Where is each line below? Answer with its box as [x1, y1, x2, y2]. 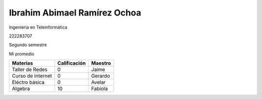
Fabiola [91, 85, 108, 92]
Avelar [91, 79, 106, 86]
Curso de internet [12, 73, 52, 80]
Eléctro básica [12, 79, 45, 86]
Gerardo [91, 73, 110, 80]
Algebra [12, 85, 30, 92]
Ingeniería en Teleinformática [9, 24, 67, 30]
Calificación [57, 60, 86, 66]
